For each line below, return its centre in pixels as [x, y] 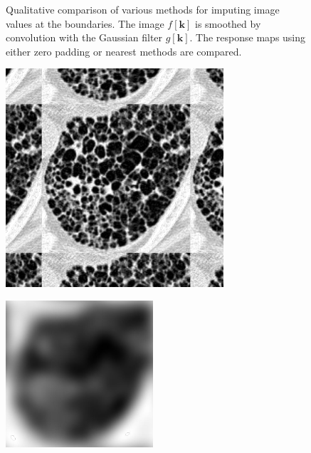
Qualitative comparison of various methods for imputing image [143, 9]
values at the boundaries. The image [85, 23]
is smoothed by [228, 23]
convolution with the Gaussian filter [84, 37]
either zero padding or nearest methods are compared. [124, 51]
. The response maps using [248, 37]
